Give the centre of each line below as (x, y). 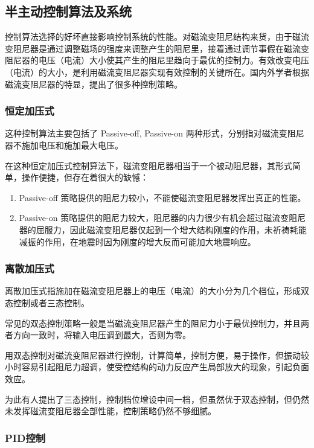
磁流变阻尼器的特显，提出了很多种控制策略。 (94, 84)
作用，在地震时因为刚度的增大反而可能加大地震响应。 (150, 241)
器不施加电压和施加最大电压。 (64, 145)
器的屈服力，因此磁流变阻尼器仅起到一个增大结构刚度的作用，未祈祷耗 (159, 229)
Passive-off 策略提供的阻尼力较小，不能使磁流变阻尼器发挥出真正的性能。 (162, 197)
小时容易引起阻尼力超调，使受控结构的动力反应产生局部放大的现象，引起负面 (157, 367)
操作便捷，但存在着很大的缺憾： (85, 177)
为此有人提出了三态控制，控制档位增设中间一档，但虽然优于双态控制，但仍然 (157, 399)
